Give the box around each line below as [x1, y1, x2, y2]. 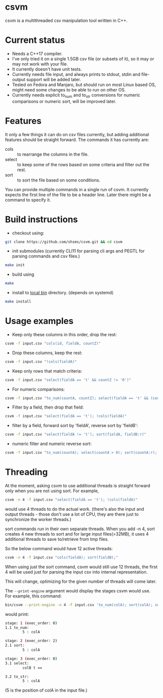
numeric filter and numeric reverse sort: [12, 441, 92, 447]
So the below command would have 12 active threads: [5, 545, 113, 551]
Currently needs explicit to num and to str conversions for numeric [12, 92, 141, 99]
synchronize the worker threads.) [5, 516, 72, 522]
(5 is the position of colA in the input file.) [5, 687, 88, 693]
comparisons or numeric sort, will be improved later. [12, 98, 116, 104]
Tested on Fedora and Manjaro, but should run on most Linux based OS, [12, 82, 156, 88]
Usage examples [5, 316, 74, 327]
